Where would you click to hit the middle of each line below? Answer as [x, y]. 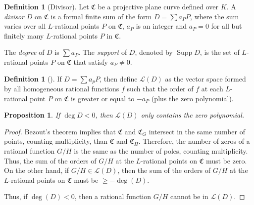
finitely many [24, 35]
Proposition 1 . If [32, 115]
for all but [227, 26]
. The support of [103, 52]
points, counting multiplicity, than [56, 141]
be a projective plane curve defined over [158, 6]
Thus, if [16, 196]
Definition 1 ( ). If [33, 78]
